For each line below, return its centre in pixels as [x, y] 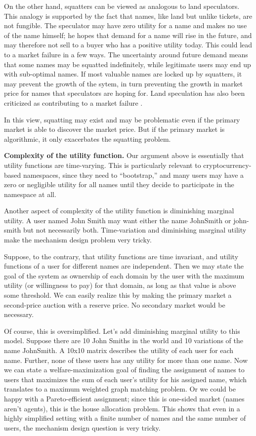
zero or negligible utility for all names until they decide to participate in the [119, 184]
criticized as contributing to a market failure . [73, 102]
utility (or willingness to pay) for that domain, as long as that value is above [120, 285]
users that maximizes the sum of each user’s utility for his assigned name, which [126, 379]
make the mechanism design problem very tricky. [78, 240]
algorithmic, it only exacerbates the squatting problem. [87, 139]
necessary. [19, 314]
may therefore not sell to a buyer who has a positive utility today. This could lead [128, 45]
